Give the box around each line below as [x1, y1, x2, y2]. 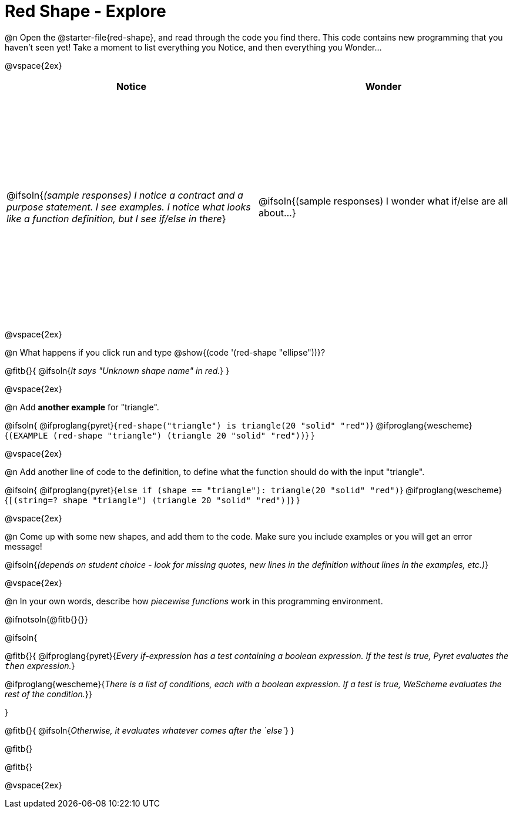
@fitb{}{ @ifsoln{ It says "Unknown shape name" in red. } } [5, 365, 230, 376]
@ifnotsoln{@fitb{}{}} [5, 614, 88, 624]
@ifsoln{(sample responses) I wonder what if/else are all [259, 195, 508, 207]
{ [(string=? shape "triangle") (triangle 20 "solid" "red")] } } [5, 494, 300, 505]
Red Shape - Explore [5, 1, 166, 21]
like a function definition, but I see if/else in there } [6, 212, 226, 225]
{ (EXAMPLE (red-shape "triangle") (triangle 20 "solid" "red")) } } [5, 430, 315, 440]
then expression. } [5, 660, 75, 671]
